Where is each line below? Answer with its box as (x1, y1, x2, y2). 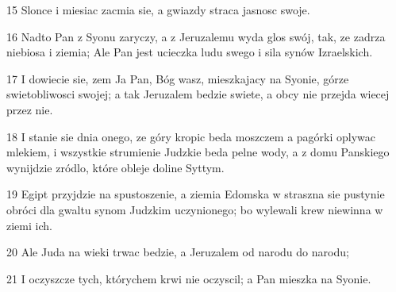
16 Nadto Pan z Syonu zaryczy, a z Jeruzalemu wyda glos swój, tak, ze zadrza (6, 28, 386, 44)
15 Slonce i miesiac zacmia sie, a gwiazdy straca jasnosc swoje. (6, 2, 310, 17)
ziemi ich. (6, 217, 52, 233)
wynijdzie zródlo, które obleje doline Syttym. (6, 159, 225, 175)
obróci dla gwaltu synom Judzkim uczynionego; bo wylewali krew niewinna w (6, 201, 383, 217)
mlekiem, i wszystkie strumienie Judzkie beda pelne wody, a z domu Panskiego (6, 144, 390, 160)
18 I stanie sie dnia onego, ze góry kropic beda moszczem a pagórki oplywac (6, 128, 376, 144)
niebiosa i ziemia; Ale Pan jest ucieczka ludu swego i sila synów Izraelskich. (6, 44, 373, 60)
